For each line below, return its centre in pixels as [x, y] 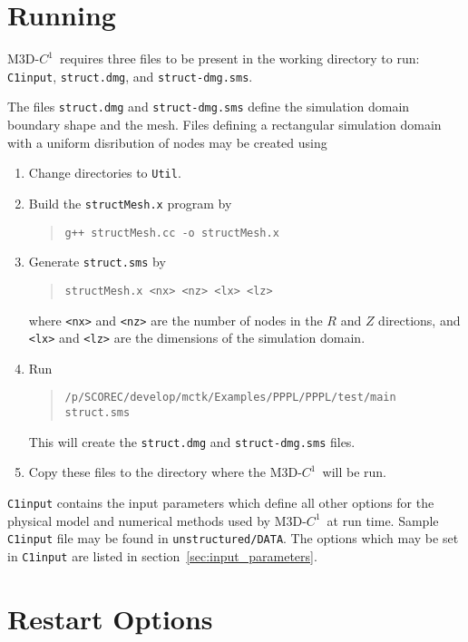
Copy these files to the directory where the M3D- [165, 472]
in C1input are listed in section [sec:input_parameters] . [162, 555]
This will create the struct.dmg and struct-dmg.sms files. [192, 441]
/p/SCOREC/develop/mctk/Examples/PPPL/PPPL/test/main [230, 398]
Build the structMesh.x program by [130, 203]
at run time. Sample [383, 520]
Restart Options [110, 618]
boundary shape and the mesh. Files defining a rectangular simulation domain [224, 125]
